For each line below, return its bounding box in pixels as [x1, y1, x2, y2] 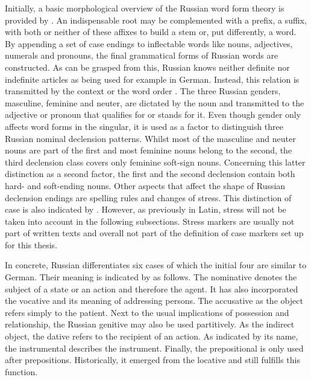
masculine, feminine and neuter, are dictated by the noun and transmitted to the [5, 96, 304, 109]
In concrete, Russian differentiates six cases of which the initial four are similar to [5, 259, 307, 271]
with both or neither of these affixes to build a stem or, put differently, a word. [5, 25, 297, 38]
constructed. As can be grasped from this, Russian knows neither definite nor [5, 60, 290, 73]
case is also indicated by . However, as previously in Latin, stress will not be [5, 203, 286, 216]
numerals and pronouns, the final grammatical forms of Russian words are [5, 49, 278, 62]
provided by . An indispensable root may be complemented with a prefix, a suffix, [5, 13, 307, 26]
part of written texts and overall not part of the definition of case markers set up [5, 227, 304, 239]
